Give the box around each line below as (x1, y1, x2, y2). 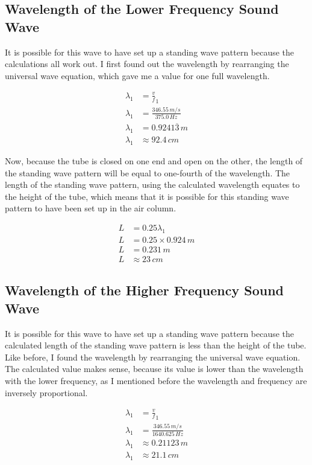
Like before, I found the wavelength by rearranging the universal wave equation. (5, 350, 301, 363)
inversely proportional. (5, 386, 88, 399)
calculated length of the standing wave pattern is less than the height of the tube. (5, 339, 307, 351)
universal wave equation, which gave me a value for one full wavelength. (5, 69, 270, 82)
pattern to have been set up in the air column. (5, 202, 176, 214)
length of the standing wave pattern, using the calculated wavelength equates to (5, 178, 300, 191)
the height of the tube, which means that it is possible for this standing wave (5, 190, 289, 202)
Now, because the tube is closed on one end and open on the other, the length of (5, 155, 303, 167)
